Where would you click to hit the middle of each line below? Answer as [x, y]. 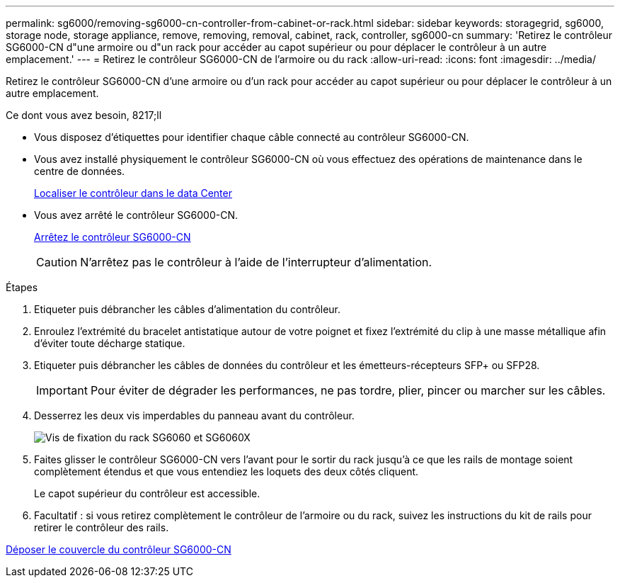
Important [62, 390]
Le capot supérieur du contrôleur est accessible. [147, 493]
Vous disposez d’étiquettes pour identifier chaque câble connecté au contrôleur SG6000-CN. [252, 137]
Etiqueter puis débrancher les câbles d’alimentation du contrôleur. [188, 309]
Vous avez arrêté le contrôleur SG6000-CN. [136, 215]
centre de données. [80, 171]
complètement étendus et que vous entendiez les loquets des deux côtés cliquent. [226, 471]
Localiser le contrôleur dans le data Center [133, 193]
